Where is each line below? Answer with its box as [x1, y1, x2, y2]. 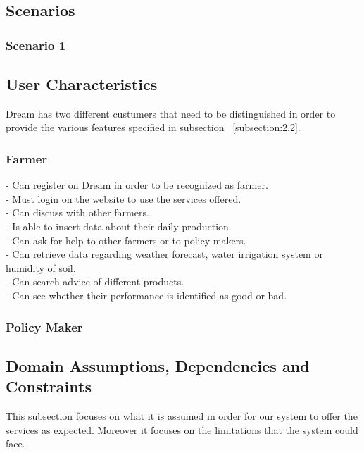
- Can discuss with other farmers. [6, 205, 149, 220]
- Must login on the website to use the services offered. [6, 191, 241, 206]
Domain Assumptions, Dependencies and [6, 354, 310, 376]
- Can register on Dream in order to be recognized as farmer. [6, 178, 268, 192]
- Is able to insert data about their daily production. [6, 219, 232, 234]
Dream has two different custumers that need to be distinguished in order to [6, 106, 336, 120]
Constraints [6, 376, 92, 397]
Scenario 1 [6, 36, 66, 54]
